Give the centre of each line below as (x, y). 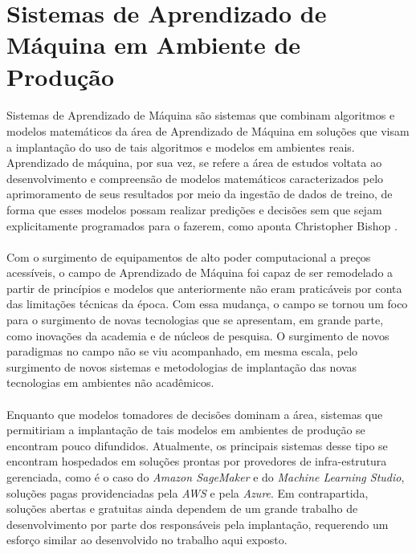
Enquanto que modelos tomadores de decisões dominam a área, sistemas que (195, 414)
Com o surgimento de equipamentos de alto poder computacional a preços (189, 256)
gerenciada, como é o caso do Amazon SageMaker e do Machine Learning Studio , (206, 477)
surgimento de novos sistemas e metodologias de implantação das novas (182, 366)
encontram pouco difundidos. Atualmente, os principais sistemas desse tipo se (197, 445)
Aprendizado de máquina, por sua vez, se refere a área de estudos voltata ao (194, 163)
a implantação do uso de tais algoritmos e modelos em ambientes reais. (181, 146)
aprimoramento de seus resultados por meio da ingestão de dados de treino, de (200, 194)
